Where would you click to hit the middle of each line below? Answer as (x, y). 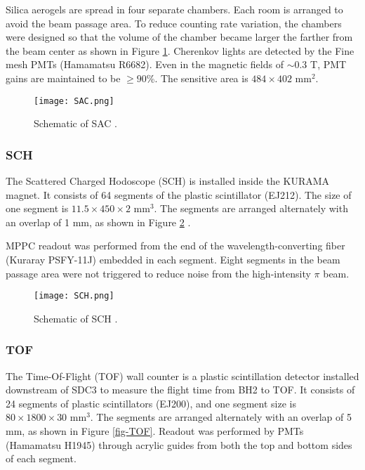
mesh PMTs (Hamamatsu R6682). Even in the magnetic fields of (145, 64)
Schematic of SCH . (76, 318)
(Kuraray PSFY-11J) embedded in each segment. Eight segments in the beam (173, 259)
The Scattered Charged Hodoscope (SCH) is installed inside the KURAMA (168, 181)
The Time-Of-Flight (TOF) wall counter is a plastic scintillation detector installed (182, 376)
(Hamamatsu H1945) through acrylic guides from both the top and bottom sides (179, 444)
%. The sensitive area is (197, 78)
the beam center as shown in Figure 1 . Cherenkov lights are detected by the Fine (180, 50)
